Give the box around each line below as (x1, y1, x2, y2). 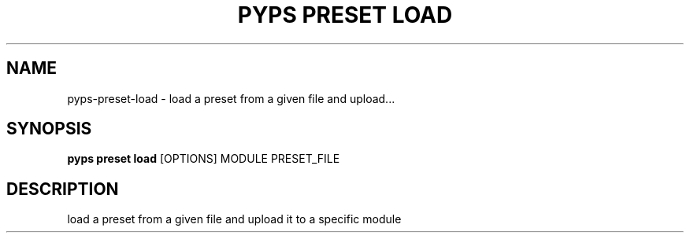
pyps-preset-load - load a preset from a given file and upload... (67, 91, 395, 105)
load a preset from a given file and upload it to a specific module (67, 212, 402, 226)
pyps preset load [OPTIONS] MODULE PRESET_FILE (67, 152, 340, 166)
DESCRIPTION (6, 178, 119, 199)
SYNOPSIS (6, 119, 92, 139)
